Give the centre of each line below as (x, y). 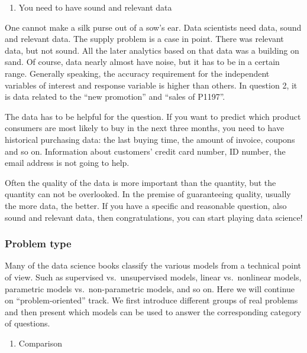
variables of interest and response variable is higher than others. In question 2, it (151, 85)
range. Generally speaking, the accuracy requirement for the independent (137, 73)
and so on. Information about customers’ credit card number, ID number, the (145, 151)
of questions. (28, 323)
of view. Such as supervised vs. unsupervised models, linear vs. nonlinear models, (153, 277)
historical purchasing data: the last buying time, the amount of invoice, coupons (150, 139)
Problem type (38, 243)
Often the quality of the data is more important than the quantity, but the (140, 182)
